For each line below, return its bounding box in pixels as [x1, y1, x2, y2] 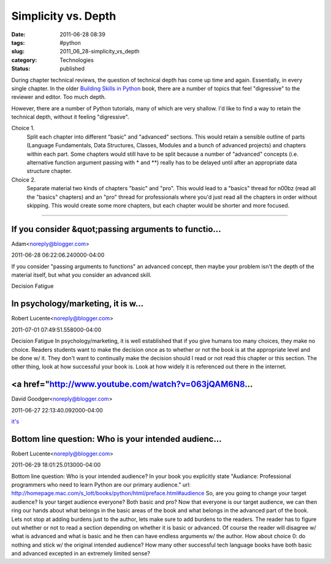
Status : [11, 65, 31, 72]
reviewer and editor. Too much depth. [11, 93, 107, 101]
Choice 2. [11, 176, 36, 183]
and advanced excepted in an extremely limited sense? [11, 550, 150, 557]
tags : [11, 39, 25, 46]
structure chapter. [26, 168, 72, 175]
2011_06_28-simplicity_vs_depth [59, 48, 140, 55]
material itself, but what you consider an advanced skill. [11, 271, 152, 279]
